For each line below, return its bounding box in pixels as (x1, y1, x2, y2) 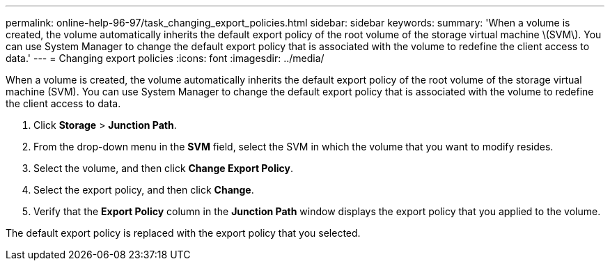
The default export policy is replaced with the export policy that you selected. (6, 227, 361, 239)
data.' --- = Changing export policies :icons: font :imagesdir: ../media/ (6, 52, 324, 64)
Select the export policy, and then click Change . (33, 184, 254, 196)
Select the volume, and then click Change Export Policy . (33, 162, 293, 174)
